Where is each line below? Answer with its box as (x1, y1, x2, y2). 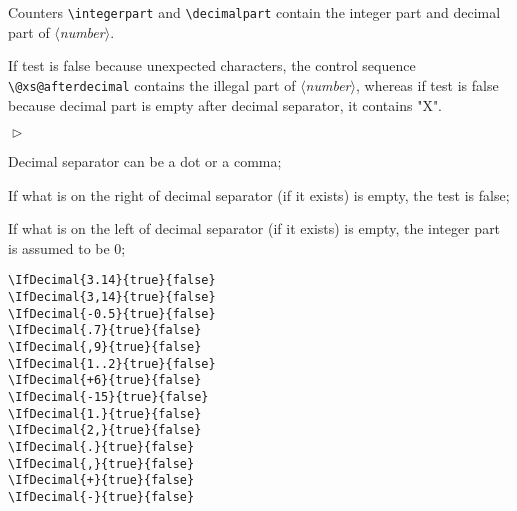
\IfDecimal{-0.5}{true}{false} (8, 306, 216, 321)
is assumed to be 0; (8, 237, 126, 258)
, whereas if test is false (355, 74, 499, 95)
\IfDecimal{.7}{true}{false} (8, 323, 202, 338)
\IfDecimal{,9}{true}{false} (8, 340, 202, 355)
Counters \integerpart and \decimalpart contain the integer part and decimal (8, 2, 501, 22)
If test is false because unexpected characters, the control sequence (8, 55, 416, 76)
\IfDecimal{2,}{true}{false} (8, 423, 202, 438)
